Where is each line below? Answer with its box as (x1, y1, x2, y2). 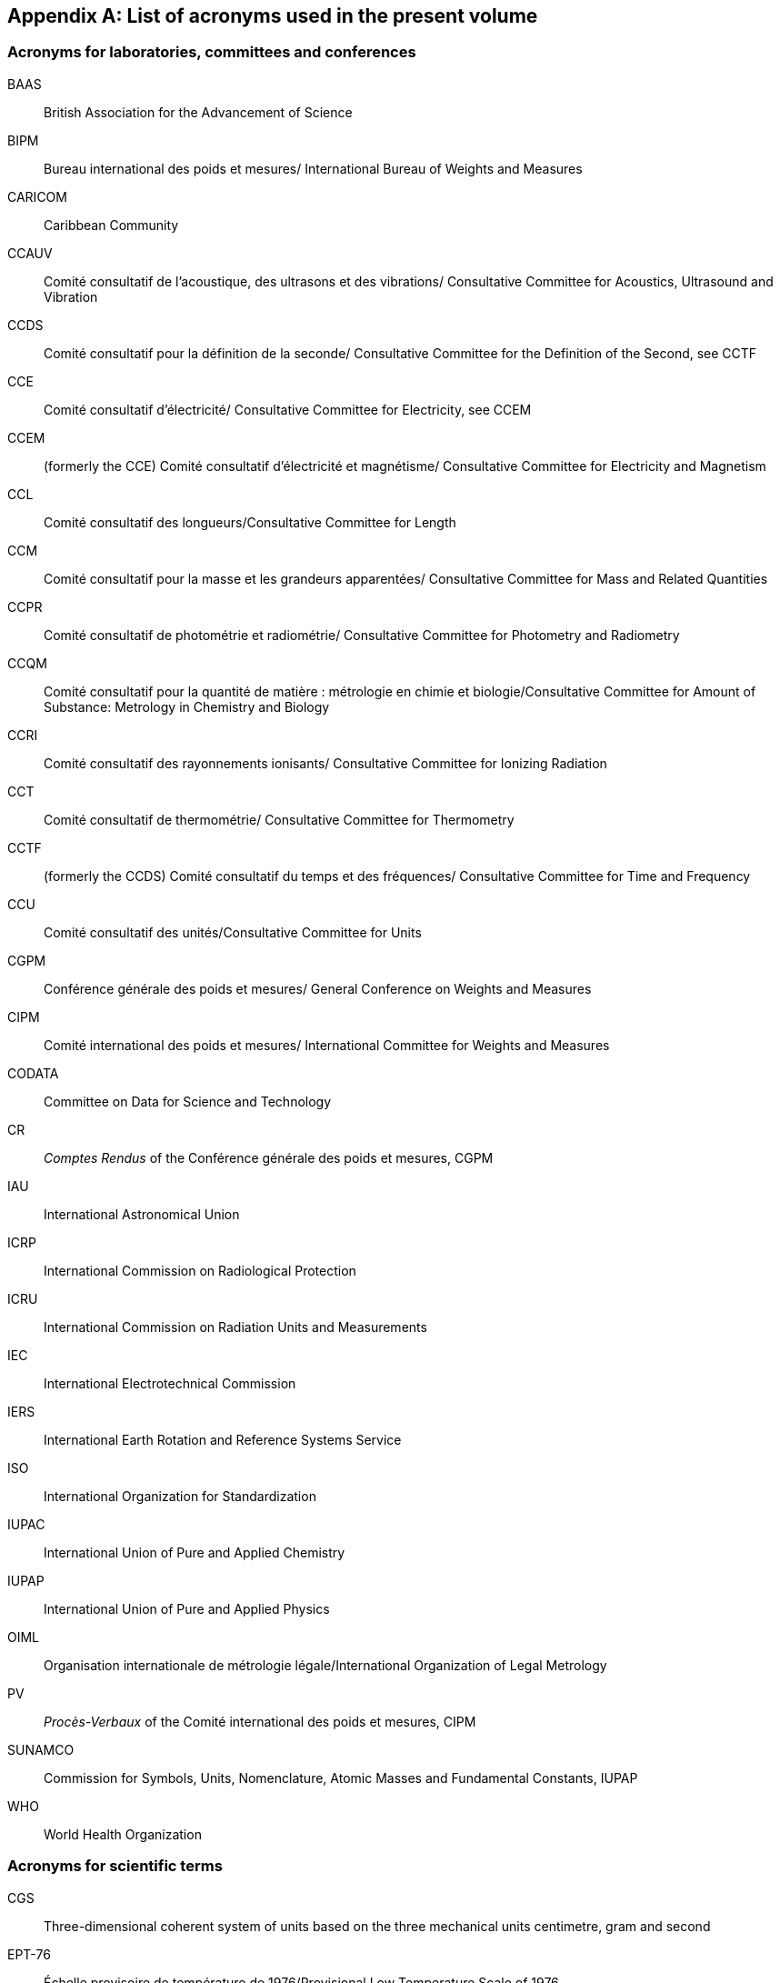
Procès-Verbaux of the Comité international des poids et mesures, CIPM (44, 1713, 476, 1729)
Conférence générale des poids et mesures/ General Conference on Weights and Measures (44, 980, 592, 997)
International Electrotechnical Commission (44, 1375, 296, 1391)
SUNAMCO (7, 1741, 75, 1758)
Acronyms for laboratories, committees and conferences (7, 43, 416, 62)
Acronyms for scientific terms (7, 1857, 223, 1876)
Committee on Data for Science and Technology (44, 1093, 332, 1109)
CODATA (7, 1065, 59, 1081)
